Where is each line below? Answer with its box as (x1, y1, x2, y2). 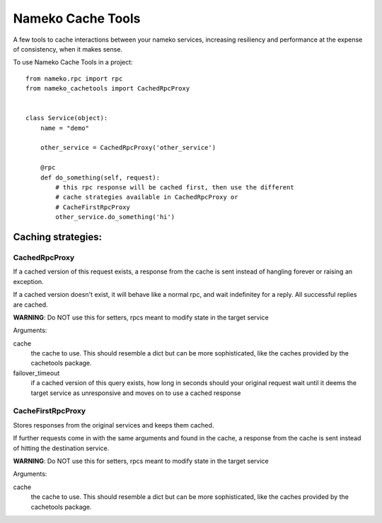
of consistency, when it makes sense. (13, 45, 123, 53)
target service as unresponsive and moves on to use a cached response (30, 389, 241, 397)
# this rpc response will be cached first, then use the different (55, 184, 294, 192)
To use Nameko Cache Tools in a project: (13, 58, 134, 66)
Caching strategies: (13, 231, 103, 243)
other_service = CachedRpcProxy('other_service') (40, 143, 216, 152)
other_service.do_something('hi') (55, 213, 175, 221)
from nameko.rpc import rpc (25, 74, 123, 83)
